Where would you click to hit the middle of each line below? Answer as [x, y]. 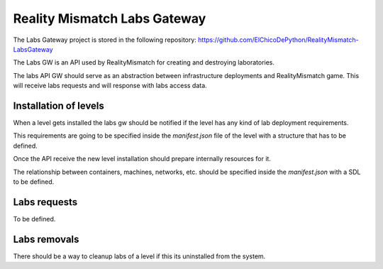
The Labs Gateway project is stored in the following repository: [105, 40]
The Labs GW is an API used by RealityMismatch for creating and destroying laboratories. [144, 62]
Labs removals [46, 239]
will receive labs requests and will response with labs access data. [110, 86]
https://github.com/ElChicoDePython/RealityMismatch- [278, 40]
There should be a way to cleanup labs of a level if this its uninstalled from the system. [139, 256]
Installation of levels [59, 105]
